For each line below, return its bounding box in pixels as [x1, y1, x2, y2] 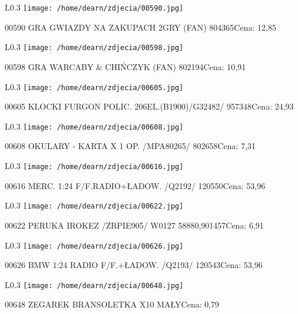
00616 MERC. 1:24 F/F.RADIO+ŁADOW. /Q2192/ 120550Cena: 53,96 [5, 179, 266, 191]
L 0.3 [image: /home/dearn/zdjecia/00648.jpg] [5, 278, 184, 290]
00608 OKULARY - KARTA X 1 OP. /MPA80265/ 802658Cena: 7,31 [5, 140, 256, 152]
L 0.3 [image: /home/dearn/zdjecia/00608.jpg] [5, 120, 184, 132]
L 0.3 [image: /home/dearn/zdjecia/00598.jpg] [5, 41, 184, 53]
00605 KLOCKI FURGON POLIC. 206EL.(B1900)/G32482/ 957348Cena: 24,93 [5, 100, 294, 113]
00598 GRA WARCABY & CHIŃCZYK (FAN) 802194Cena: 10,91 [5, 60, 246, 72]
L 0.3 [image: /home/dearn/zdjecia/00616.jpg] [5, 160, 184, 171]
